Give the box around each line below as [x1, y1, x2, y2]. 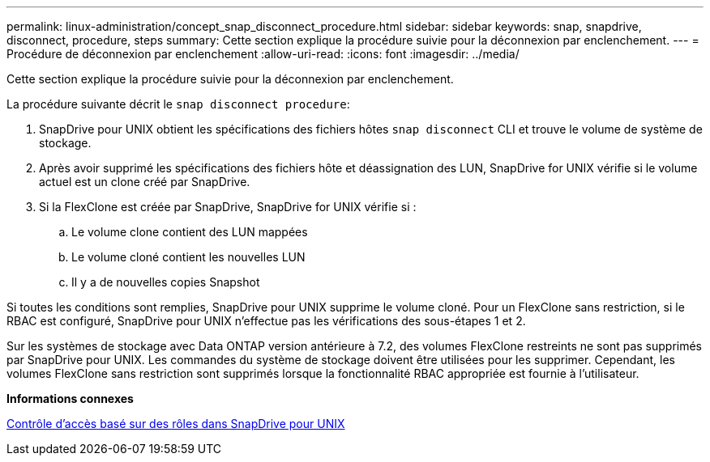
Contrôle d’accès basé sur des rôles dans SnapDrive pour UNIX [6, 417, 345, 430]
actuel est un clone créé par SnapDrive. [39, 175, 250, 189]
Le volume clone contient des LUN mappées [71, 225, 308, 239]
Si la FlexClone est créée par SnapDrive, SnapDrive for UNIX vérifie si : [39, 200, 417, 214]
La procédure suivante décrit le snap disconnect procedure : [6, 97, 350, 111]
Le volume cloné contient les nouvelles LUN [71, 250, 306, 264]
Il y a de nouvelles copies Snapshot [71, 275, 260, 289]
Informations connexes [6, 392, 134, 405]
